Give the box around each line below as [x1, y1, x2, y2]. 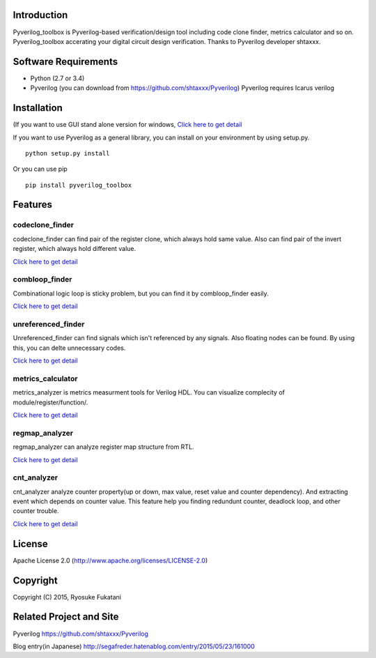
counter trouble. [13, 507, 59, 515]
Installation [13, 102, 63, 114]
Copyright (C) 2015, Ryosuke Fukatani [13, 592, 122, 601]
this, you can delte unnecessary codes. [13, 344, 126, 352]
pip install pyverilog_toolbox [25, 181, 132, 189]
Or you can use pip [13, 164, 68, 174]
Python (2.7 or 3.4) [30, 74, 85, 82]
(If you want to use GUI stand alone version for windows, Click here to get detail [13, 121, 242, 129]
